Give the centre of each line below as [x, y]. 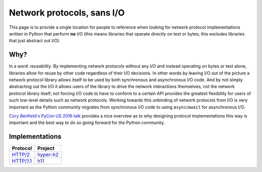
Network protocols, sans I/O [67, 13]
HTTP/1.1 [22, 161]
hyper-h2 [48, 155]
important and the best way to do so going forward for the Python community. [87, 123]
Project [46, 148]
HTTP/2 [21, 155]
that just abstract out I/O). [35, 41]
